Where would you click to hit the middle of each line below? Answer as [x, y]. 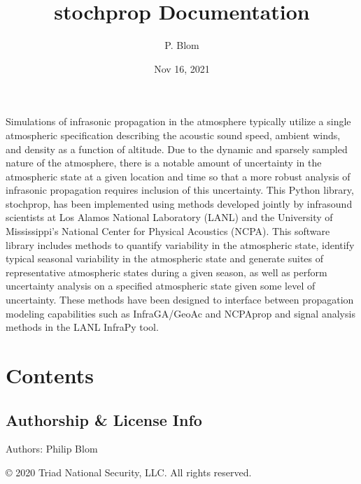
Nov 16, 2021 [182, 68]
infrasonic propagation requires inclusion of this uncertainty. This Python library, [180, 190]
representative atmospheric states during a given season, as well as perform [167, 272]
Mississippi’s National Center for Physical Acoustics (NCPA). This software [168, 231]
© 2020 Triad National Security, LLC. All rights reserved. [129, 472]
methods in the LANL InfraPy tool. [82, 327]
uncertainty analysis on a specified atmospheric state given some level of [161, 286]
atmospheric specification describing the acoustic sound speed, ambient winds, [173, 135]
